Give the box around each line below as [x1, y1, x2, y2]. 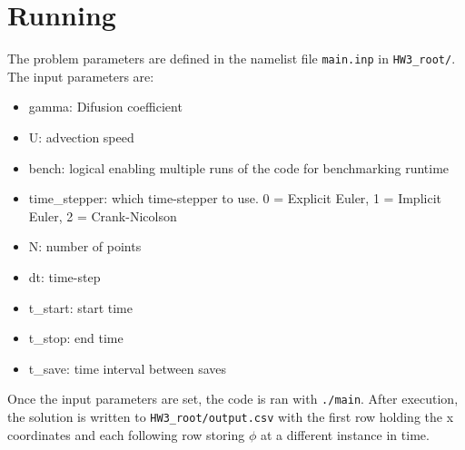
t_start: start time [28, 298, 133, 317]
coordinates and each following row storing [7, 425, 245, 444]
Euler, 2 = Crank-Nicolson [28, 206, 177, 225]
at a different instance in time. [260, 425, 430, 444]
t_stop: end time [28, 328, 124, 347]
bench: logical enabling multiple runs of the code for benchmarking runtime [28, 158, 450, 177]
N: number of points [28, 237, 142, 256]
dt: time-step [28, 267, 101, 286]
